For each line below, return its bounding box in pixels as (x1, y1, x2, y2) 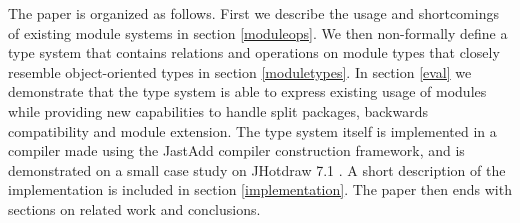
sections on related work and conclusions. (8, 198, 261, 219)
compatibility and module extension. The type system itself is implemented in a (8, 120, 497, 141)
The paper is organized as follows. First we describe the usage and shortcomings (8, 3, 499, 23)
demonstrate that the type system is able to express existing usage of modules (8, 81, 487, 102)
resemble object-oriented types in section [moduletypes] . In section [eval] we (8, 61, 472, 82)
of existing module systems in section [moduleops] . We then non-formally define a (8, 22, 508, 43)
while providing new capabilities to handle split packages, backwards (8, 100, 429, 121)
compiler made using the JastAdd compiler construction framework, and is (8, 140, 465, 161)
